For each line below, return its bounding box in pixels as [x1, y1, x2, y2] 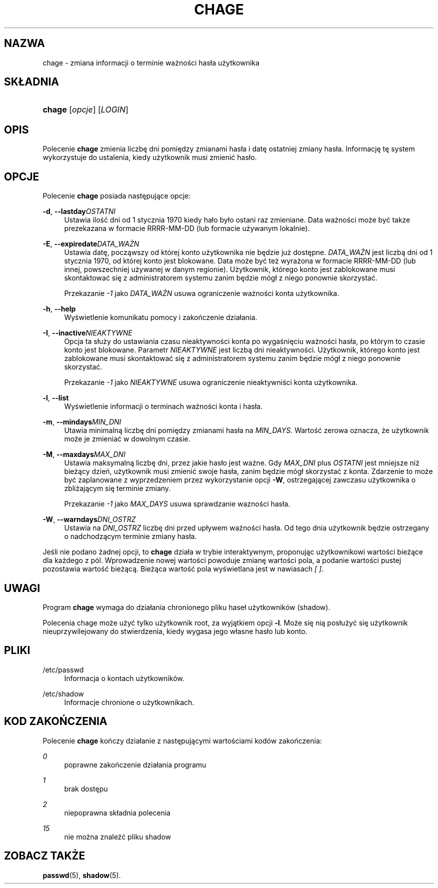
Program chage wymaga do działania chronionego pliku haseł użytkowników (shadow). [42, 602, 330, 611]
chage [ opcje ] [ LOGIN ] [42, 104, 128, 115]
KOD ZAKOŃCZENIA [4, 715, 107, 728]
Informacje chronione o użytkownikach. [64, 697, 194, 706]
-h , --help [42, 304, 76, 313]
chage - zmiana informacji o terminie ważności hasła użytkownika [42, 58, 259, 67]
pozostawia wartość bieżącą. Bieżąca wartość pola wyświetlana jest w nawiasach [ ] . [42, 564, 324, 573]
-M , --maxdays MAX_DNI [42, 450, 125, 459]
